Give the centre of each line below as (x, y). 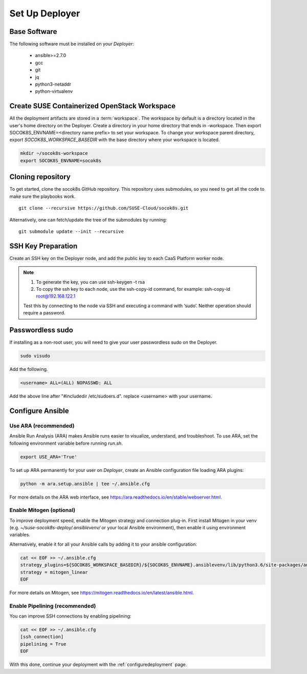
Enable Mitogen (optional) (42, 510)
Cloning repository (40, 177)
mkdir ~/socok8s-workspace (54, 153)
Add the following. (29, 369)
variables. (20, 535)
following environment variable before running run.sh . (66, 443)
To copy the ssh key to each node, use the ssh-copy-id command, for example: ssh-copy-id (133, 289)
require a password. (44, 313)
